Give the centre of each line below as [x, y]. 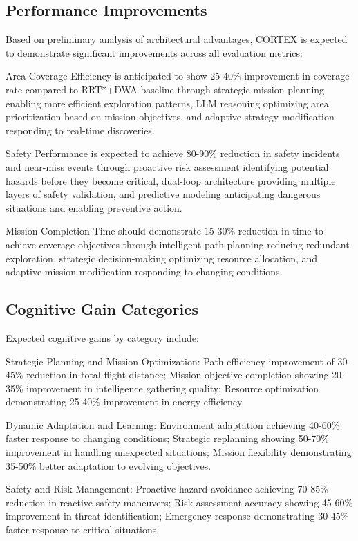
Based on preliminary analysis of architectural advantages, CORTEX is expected [177, 39]
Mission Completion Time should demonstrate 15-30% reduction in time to [164, 231]
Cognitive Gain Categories [102, 309]
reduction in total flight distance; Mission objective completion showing [178, 375]
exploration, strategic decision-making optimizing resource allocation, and [162, 258]
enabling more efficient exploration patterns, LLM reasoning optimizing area [167, 103]
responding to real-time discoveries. [80, 130]
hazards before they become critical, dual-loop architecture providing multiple [171, 180]
